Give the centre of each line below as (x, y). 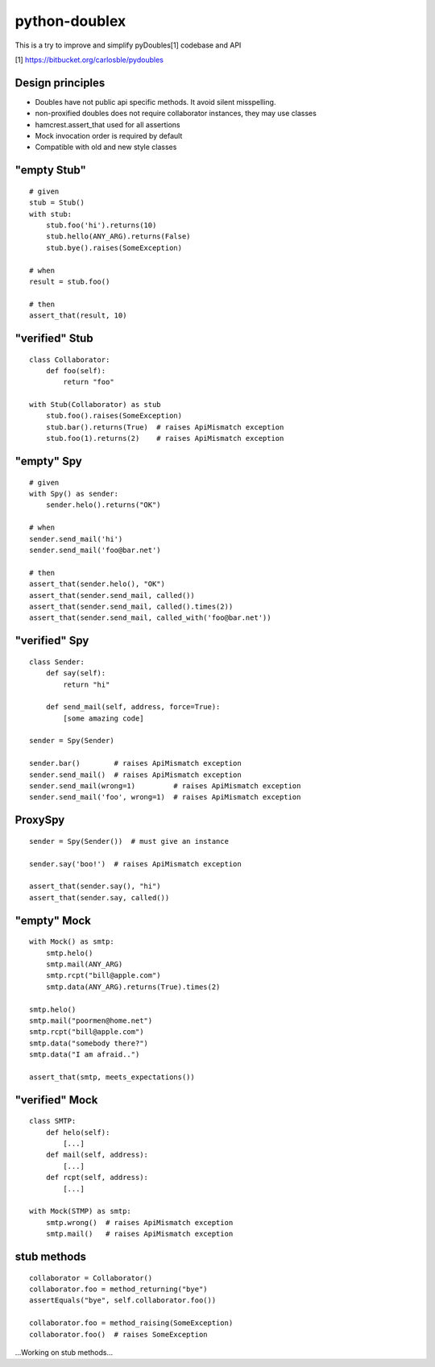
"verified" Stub (54, 338)
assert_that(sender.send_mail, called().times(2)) (131, 606)
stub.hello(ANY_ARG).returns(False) (118, 237)
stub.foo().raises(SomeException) (114, 416)
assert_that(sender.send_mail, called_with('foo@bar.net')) (150, 618)
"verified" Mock (56, 1100)
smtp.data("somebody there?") (89, 1043)
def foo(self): (76, 370)
